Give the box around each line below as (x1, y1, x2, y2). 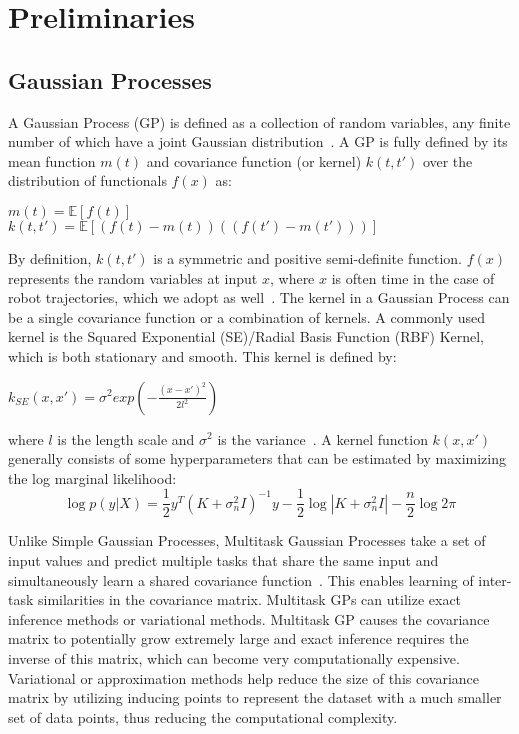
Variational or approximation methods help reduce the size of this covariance (8, 667, 479, 688)
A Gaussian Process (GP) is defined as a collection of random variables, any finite (8, 111, 511, 132)
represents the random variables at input (8, 267, 258, 288)
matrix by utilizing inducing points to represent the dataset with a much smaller (8, 687, 502, 708)
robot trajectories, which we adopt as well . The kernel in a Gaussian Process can (8, 287, 510, 308)
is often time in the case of (331, 267, 495, 288)
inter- (478, 569, 512, 590)
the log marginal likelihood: (8, 467, 177, 488)
